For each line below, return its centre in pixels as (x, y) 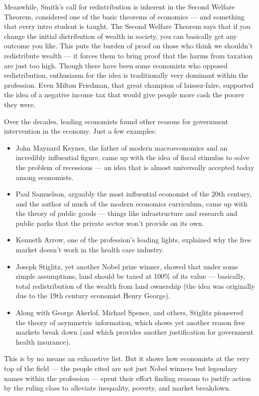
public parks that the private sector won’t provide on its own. (110, 223)
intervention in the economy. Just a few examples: (80, 131)
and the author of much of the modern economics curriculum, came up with (131, 203)
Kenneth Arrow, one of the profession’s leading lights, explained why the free (133, 240)
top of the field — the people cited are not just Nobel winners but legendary (121, 368)
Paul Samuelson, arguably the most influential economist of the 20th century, (134, 194)
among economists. (45, 177)
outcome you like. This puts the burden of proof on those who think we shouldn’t (129, 46)
